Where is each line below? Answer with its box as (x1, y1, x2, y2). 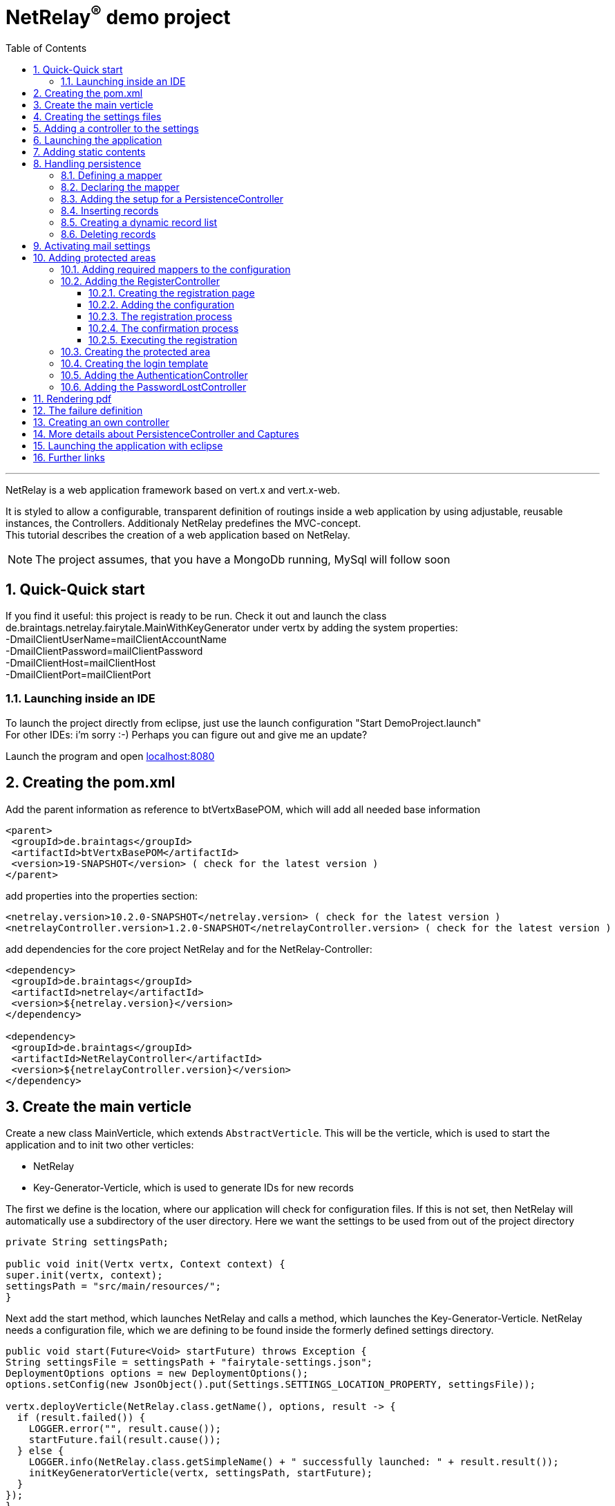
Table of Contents (6, 42, 87, 55)
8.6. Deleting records (61, 228, 156, 241)
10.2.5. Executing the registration (88, 334, 238, 346)
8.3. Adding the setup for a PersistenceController (61, 193, 283, 205)
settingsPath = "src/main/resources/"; (6, 1281, 221, 1292)
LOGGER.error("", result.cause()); (28, 1423, 221, 1435)
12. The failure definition (33, 405, 143, 417)
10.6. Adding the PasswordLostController (61, 381, 247, 393)
